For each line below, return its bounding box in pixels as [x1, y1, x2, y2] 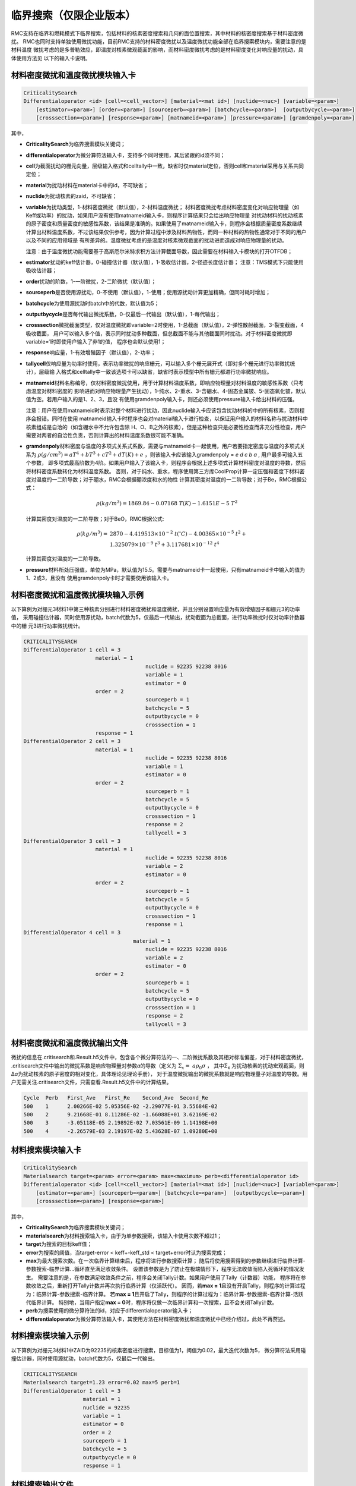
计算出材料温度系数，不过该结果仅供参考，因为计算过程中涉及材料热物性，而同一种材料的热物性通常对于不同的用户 [26, 228, 307, 235]
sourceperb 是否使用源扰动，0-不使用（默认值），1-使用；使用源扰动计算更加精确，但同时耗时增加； [26, 289, 271, 296]
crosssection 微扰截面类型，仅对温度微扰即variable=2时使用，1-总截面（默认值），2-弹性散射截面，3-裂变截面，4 [26, 322, 304, 329]
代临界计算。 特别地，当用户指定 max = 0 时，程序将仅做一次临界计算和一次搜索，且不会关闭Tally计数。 [26, 1299, 278, 1306]
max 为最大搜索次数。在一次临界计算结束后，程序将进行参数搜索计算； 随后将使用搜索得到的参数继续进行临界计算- [26, 1257, 306, 1264]
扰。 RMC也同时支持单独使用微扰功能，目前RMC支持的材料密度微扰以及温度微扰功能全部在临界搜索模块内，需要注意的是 [11, 37, 307, 45]
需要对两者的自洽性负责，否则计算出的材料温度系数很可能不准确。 [26, 432, 187, 439]
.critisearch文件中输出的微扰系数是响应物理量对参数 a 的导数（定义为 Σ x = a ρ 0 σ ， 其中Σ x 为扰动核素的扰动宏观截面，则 [11, 1062, 305, 1071]
